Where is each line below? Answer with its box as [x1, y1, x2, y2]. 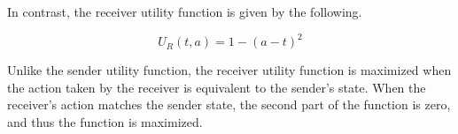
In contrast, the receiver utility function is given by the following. [7, 3, 362, 20]
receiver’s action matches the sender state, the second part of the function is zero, [7, 95, 451, 114]
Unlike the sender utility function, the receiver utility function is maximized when [7, 61, 452, 79]
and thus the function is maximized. [7, 112, 203, 130]
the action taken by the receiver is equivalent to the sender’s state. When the [7, 78, 426, 96]
